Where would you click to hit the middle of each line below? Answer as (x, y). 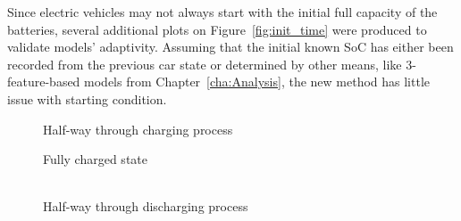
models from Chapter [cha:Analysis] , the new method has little (257, 82)
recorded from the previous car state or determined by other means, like (205, 64)
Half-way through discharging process (146, 206)
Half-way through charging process (138, 129)
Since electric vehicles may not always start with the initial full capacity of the (222, 12)
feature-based (44, 82)
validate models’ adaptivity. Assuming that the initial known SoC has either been (230, 47)
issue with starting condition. (87, 98)
